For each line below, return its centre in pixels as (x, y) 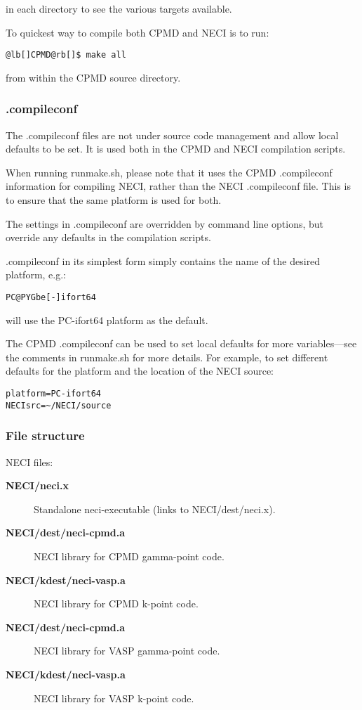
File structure (45, 435)
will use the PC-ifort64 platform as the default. (107, 319)
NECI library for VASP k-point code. (114, 698)
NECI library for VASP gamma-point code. (127, 651)
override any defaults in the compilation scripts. (108, 237)
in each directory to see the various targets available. (119, 8)
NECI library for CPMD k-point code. (116, 603)
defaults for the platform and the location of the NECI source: (140, 371)
